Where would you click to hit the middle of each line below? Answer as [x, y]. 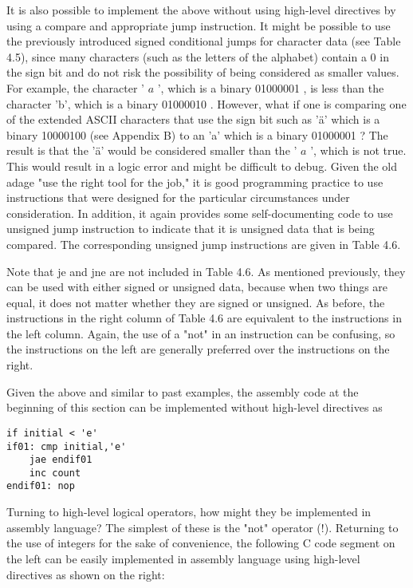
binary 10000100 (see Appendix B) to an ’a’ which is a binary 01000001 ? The [197, 134]
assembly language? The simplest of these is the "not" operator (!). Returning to [203, 527]
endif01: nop [41, 486]
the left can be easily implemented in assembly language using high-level [183, 558]
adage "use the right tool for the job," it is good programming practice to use [195, 182]
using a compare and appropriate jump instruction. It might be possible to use [199, 25]
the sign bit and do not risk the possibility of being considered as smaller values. [203, 72]
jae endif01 [61, 460]
